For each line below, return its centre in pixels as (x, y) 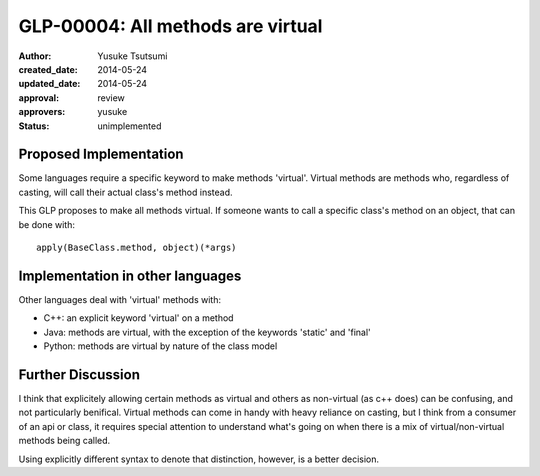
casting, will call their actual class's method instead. (125, 192)
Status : (34, 126)
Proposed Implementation (101, 154)
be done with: (46, 224)
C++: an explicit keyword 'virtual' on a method (138, 318)
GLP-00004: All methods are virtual (170, 26)
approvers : (42, 112)
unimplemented (129, 126)
